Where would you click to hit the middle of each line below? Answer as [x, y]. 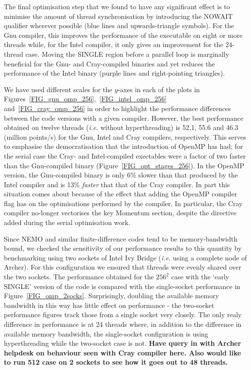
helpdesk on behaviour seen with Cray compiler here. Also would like [123, 352]
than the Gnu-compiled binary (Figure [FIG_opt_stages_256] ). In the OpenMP [124, 165]
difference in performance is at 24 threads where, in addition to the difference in [123, 324]
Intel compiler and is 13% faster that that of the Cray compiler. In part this [117, 184]
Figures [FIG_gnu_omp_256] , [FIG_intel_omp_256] [85, 99]
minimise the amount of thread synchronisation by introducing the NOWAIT [118, 16]
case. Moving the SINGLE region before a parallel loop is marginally [127, 54]
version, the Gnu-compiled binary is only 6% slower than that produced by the [121, 175]
